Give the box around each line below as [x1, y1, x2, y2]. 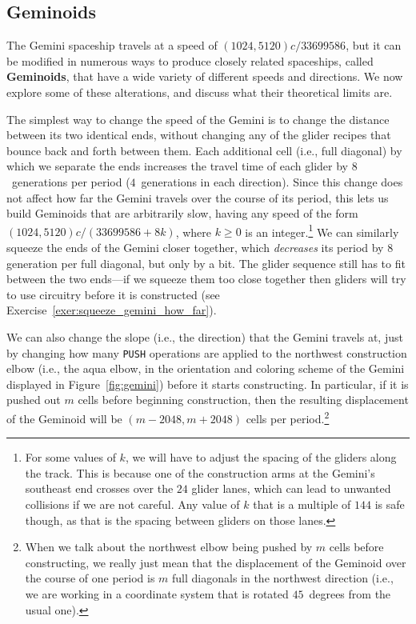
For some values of [25, 449, 116, 466]
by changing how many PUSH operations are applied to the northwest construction [6, 344, 407, 361]
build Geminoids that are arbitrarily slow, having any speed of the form [6, 205, 358, 222]
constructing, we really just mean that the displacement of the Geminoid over [25, 554, 406, 570]
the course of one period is [25, 570, 155, 586]
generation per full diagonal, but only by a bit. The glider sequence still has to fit [6, 254, 406, 271]
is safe [374, 496, 405, 513]
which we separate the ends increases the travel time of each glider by [6, 158, 348, 174]
